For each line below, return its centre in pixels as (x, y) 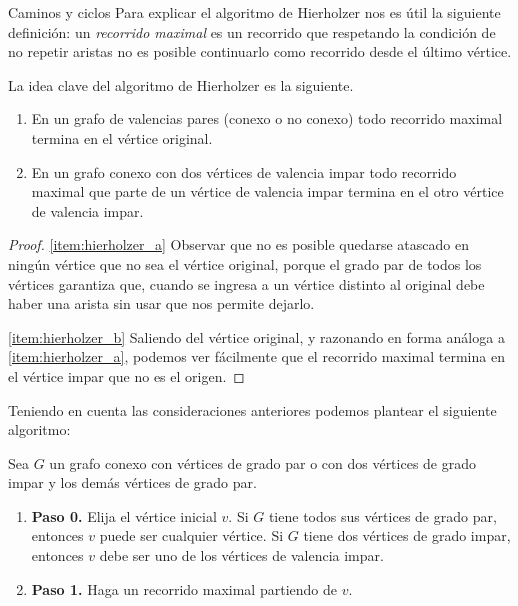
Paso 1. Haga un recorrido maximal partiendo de (184, 588)
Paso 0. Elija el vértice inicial (124, 515)
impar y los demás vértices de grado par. (132, 482)
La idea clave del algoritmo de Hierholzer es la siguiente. (181, 84)
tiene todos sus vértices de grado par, (382, 515)
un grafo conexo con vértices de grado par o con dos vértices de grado (262, 462)
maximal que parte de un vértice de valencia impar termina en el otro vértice (267, 191)
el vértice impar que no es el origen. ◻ (126, 375)
